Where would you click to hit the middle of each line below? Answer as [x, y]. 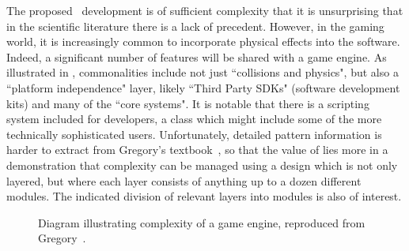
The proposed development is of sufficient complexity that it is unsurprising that [205, 10]
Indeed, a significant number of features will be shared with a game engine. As [197, 56]
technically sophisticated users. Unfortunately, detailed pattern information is [194, 134]
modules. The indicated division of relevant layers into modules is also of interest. [204, 196]
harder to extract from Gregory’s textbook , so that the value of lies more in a [197, 150]
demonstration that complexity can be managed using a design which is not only [202, 165]
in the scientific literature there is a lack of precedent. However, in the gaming [195, 26]
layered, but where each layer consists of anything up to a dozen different [184, 180]
